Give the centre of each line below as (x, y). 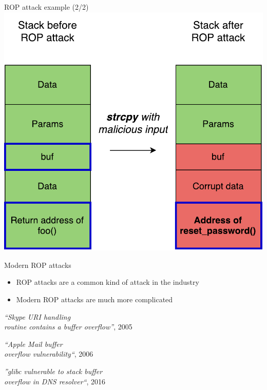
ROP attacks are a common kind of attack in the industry (108, 282)
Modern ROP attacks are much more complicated (94, 299)
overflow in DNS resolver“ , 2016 (55, 381)
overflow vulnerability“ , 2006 (49, 354)
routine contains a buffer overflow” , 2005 (68, 327)
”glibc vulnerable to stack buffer (53, 371)
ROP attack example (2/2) (46, 7)
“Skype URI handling (37, 316)
